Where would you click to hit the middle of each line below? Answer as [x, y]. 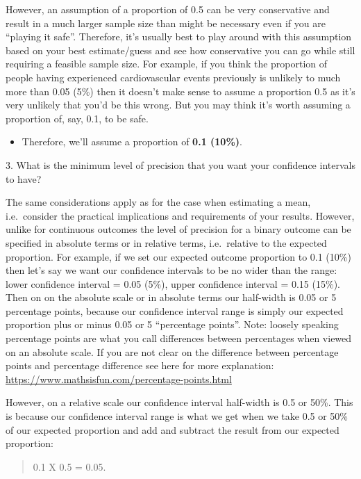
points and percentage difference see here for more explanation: [140, 365]
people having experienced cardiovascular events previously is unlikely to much [173, 77]
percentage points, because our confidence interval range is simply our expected [175, 310]
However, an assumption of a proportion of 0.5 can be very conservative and [168, 9]
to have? [24, 178]
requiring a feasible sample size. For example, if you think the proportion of [167, 64]
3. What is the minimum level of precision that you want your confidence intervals [180, 164]
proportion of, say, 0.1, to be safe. [77, 118]
